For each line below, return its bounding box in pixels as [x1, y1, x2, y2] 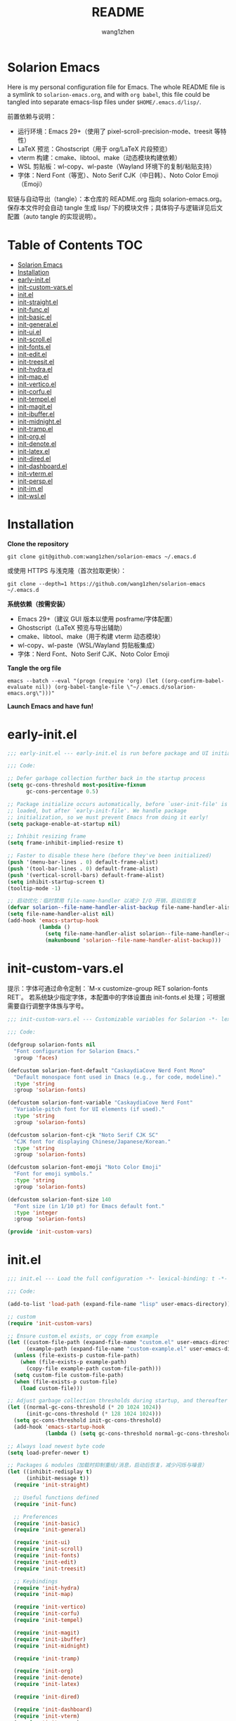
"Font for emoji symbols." [13, 1171, 93, 1178]
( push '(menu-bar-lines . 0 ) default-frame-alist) [7, 859, 159, 866]
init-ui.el [17, 327, 41, 336]
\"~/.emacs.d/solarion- [126, 683, 197, 690]
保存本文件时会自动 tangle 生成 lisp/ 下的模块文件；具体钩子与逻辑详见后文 [7, 203, 223, 211]
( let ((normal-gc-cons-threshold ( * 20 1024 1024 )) [7, 1404, 162, 1411]
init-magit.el [17, 402, 53, 411]
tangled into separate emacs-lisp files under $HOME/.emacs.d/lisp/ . [7, 98, 202, 106]
